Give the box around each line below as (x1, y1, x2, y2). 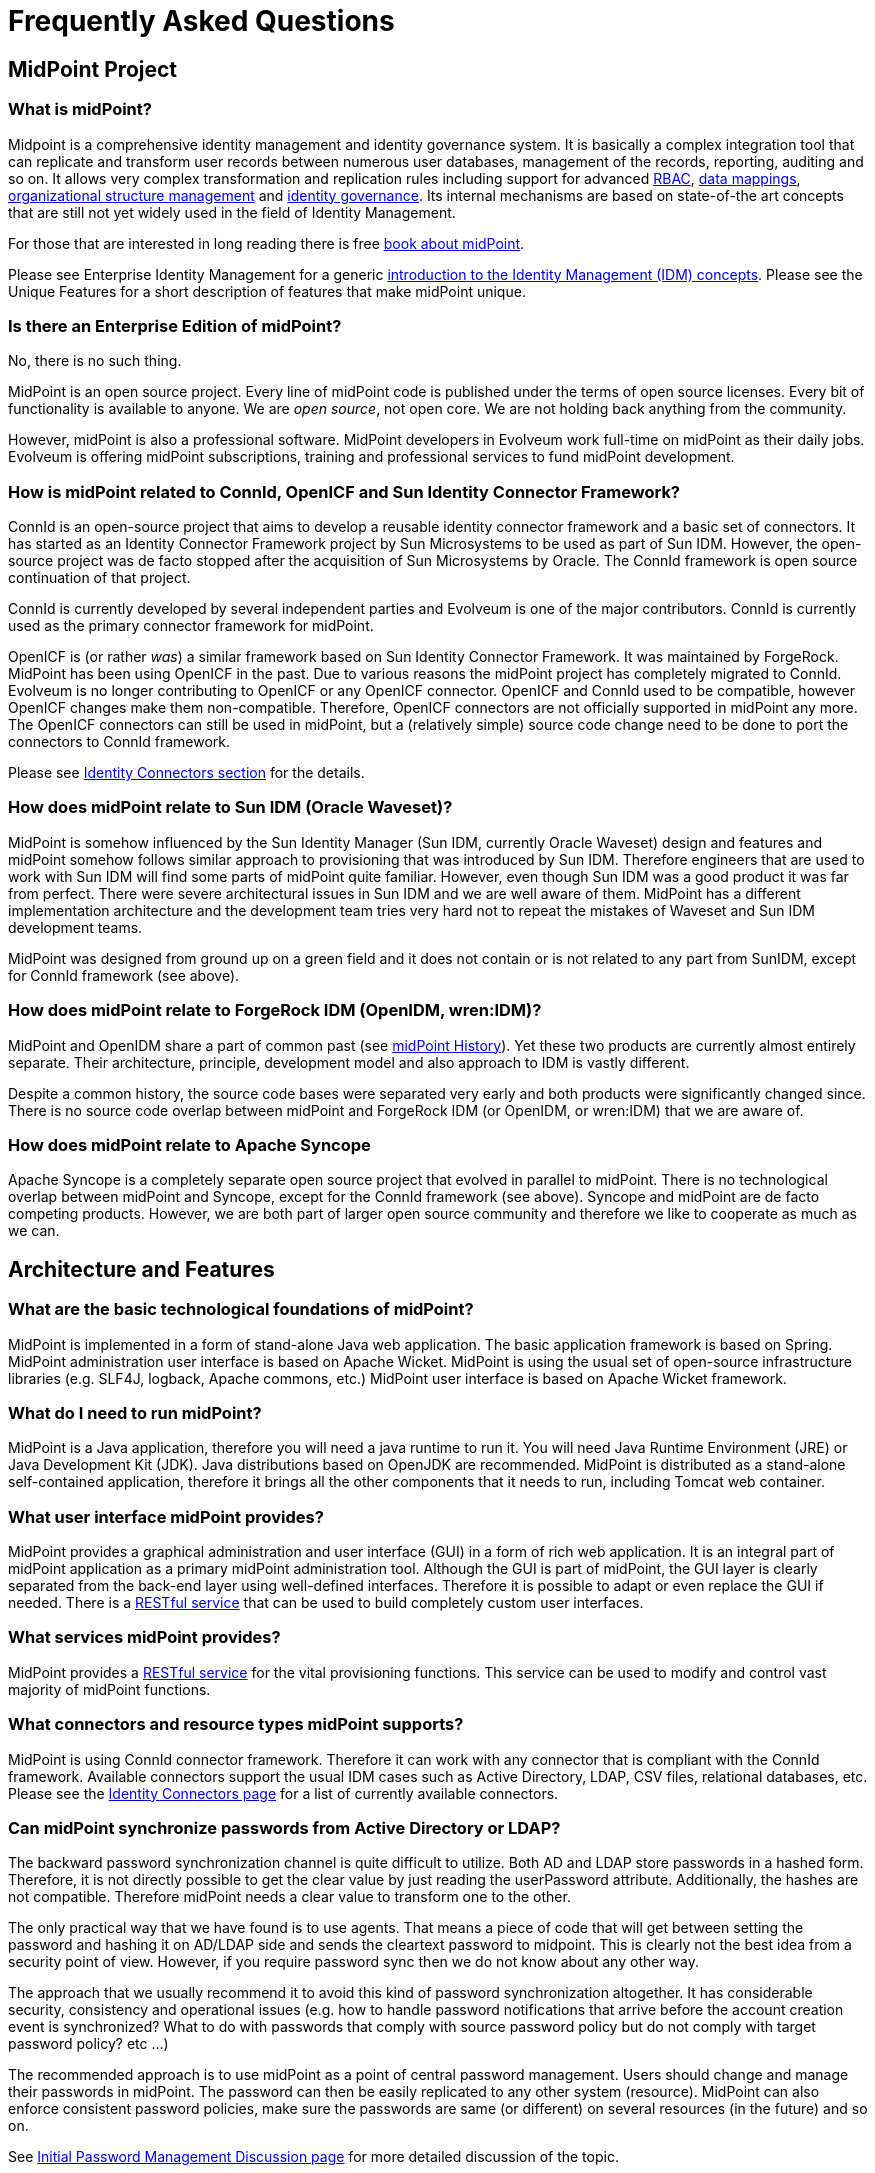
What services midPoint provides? (8, 1627, 281, 1648)
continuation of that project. (8, 569, 191, 587)
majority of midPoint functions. (8, 1680, 211, 1698)
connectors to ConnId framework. (8, 733, 231, 751)
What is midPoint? (8, 99, 152, 120)
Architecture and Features (8, 1256, 275, 1282)
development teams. (8, 918, 143, 936)
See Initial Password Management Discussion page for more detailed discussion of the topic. (8, 2148, 619, 2166)
